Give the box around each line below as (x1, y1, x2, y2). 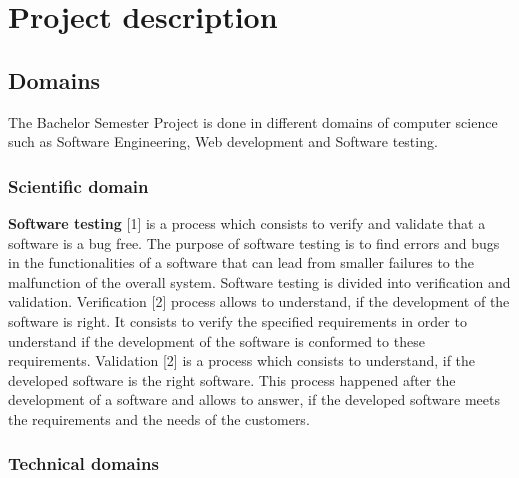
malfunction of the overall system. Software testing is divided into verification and (8, 271, 511, 292)
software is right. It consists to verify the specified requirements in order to (8, 310, 467, 331)
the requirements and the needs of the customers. (8, 408, 310, 429)
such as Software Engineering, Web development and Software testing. (8, 131, 438, 152)
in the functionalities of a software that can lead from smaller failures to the (8, 252, 474, 273)
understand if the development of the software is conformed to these (8, 330, 425, 351)
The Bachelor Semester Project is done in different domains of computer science (8, 111, 498, 132)
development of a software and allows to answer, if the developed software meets (8, 389, 500, 410)
